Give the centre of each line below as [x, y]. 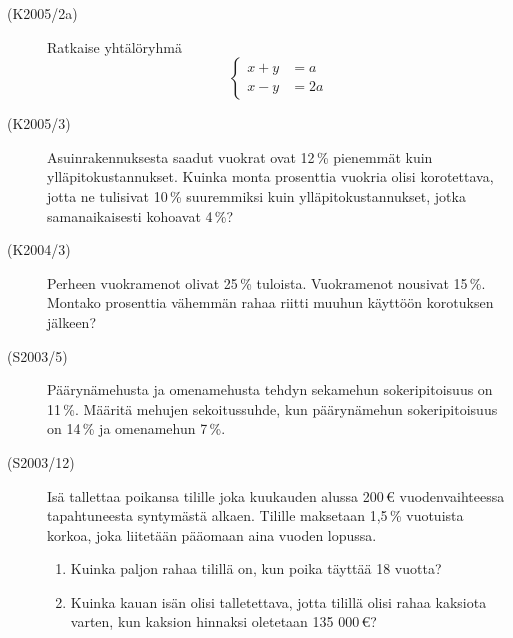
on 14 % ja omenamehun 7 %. [136, 428]
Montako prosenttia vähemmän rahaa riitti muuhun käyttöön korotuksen [270, 302]
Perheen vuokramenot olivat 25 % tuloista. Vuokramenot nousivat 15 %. [266, 282]
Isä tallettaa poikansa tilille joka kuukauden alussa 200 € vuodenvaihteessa [276, 495]
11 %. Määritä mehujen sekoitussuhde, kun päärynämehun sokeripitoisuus [272, 408]
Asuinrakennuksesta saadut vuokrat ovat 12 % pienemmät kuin [240, 156]
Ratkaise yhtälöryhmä [114, 46]
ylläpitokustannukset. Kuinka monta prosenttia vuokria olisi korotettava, [270, 176]
